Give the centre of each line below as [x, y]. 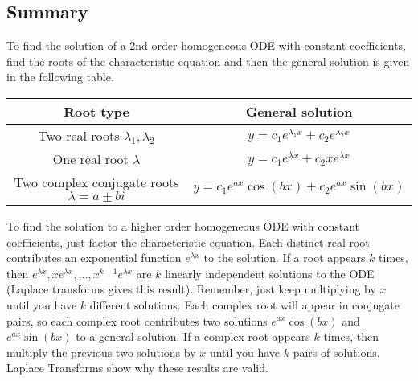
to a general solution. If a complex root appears [193, 336]
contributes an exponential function [94, 258]
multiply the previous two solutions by [101, 352]
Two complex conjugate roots [96, 182]
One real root [90, 158]
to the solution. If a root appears [285, 258]
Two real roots [79, 135]
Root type [96, 111]
